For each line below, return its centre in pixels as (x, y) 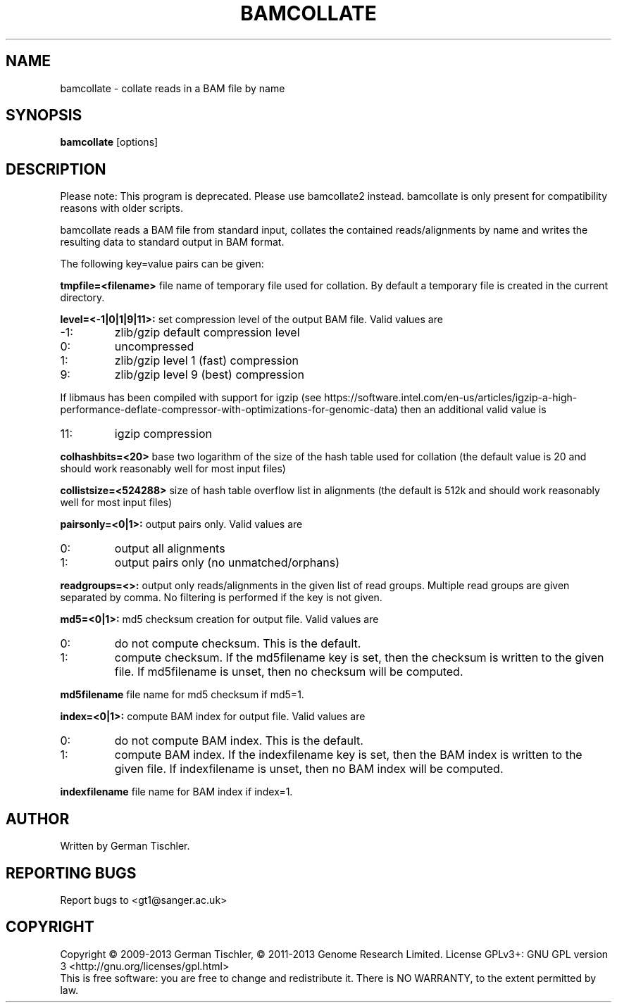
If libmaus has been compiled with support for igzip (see (191, 398)
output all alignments (170, 549)
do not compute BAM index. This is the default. (239, 741)
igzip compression (163, 434)
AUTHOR (38, 819)
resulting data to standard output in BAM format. (172, 242)
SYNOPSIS (44, 115)
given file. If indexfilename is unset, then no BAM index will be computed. (309, 769)
